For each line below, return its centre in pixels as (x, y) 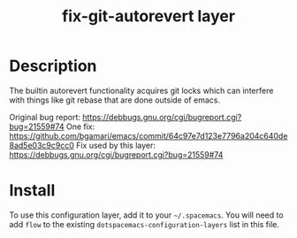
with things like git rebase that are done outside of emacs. (115, 100)
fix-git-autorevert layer (148, 16)
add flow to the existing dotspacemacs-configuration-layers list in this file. (145, 224)
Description (53, 66)
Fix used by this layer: (116, 145)
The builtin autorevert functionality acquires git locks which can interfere (141, 90)
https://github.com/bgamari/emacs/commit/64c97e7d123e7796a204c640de (148, 135)
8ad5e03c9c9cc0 (42, 145)
